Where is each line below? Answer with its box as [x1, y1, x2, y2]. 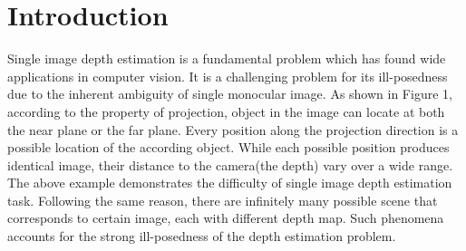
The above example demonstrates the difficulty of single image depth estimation [7, 173, 452, 192]
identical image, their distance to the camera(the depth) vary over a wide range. [7, 155, 453, 174]
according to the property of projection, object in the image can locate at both [7, 101, 445, 121]
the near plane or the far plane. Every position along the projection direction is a [7, 120, 459, 139]
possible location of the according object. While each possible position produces [7, 138, 450, 157]
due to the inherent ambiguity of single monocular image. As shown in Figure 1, [7, 84, 452, 103]
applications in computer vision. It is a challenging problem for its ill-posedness [7, 66, 448, 85]
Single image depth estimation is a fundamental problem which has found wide [7, 49, 446, 68]
